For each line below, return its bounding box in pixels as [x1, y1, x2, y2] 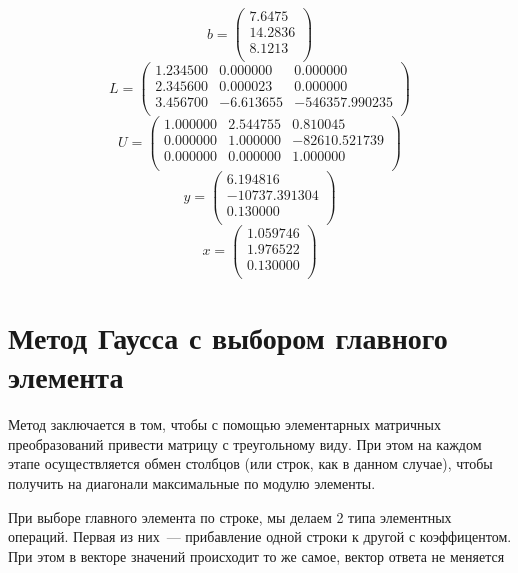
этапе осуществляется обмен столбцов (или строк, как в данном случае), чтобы [8, 453, 493, 474]
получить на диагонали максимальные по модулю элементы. [8, 473, 376, 494]
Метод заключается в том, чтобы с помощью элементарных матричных [8, 414, 442, 435]
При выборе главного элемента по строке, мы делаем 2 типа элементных [8, 506, 452, 527]
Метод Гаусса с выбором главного [8, 317, 448, 358]
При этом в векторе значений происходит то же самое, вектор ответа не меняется [8, 545, 505, 566]
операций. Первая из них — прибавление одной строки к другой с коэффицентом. [8, 526, 512, 547]
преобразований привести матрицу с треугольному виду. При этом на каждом [8, 433, 482, 454]
